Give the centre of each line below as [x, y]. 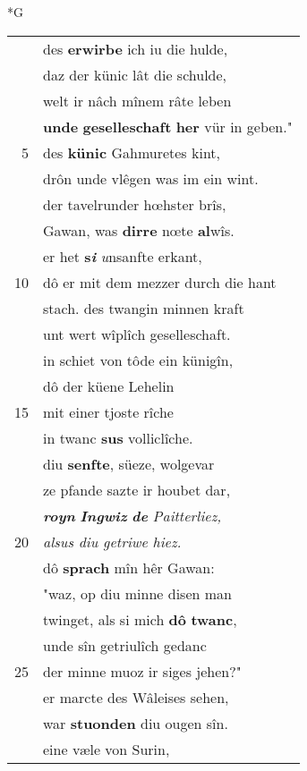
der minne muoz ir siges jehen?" [142, 671]
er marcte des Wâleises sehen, [136, 697]
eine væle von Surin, [107, 749]
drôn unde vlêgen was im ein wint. [151, 178]
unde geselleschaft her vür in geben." [168, 126]
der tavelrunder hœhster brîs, [135, 204]
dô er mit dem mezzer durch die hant [160, 282]
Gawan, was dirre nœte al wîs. [139, 230]
